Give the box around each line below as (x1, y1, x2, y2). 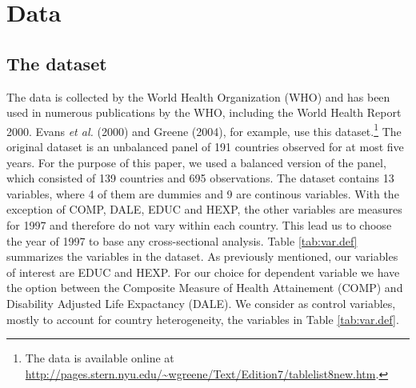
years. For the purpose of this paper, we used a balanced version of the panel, (6, 154, 386, 170)
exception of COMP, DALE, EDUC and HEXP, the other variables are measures (6, 201, 402, 218)
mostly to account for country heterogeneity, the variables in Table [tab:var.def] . (6, 310, 399, 327)
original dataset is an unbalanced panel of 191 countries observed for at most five (6, 138, 404, 155)
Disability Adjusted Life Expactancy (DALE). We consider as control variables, (6, 294, 396, 311)
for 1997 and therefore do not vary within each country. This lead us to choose (6, 216, 392, 233)
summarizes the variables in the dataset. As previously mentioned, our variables (6, 248, 398, 265)
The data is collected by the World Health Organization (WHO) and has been (6, 88, 390, 105)
